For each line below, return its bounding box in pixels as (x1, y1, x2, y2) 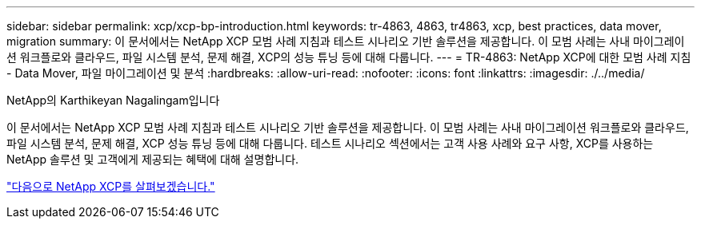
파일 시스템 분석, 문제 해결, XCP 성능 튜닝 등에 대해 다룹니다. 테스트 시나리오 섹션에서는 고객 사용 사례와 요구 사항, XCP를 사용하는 (6, 136, 654, 150)
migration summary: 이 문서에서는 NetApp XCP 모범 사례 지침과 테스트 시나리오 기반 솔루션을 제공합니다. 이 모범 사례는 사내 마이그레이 (6, 34, 685, 48)
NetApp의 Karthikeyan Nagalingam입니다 (6, 93, 220, 107)
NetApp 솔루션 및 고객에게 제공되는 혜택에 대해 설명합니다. (6, 152, 299, 166)
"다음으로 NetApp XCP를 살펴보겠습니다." (6, 180, 215, 193)
